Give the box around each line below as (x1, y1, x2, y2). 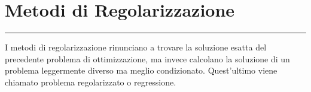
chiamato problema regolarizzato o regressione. (5, 75, 176, 88)
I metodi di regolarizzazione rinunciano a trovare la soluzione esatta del (5, 41, 267, 53)
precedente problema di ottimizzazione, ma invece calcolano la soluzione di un (5, 52, 290, 65)
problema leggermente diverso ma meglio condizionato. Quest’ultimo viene (5, 64, 278, 77)
